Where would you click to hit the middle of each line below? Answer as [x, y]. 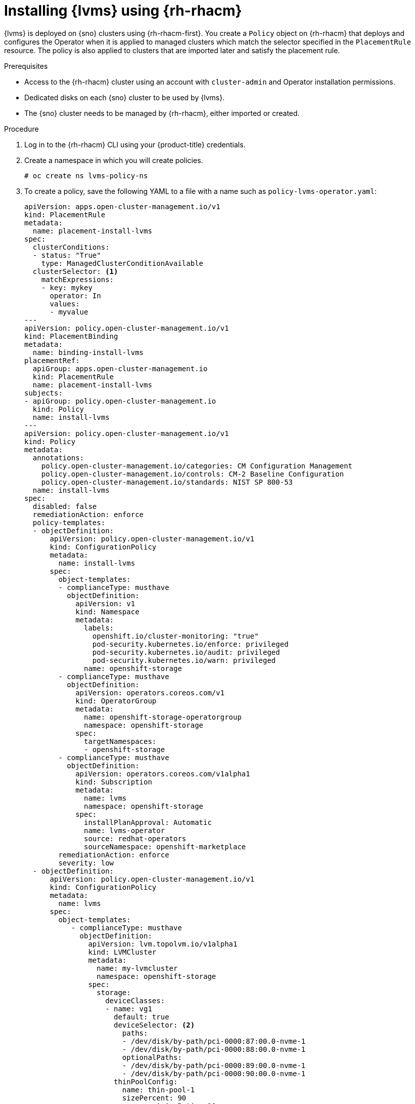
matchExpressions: [78, 279]
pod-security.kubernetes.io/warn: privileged [184, 660]
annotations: [58, 458]
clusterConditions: [71, 247]
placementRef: [52, 360]
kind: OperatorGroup [116, 701]
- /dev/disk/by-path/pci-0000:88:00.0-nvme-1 [214, 1049]
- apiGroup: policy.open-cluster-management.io [120, 401]
